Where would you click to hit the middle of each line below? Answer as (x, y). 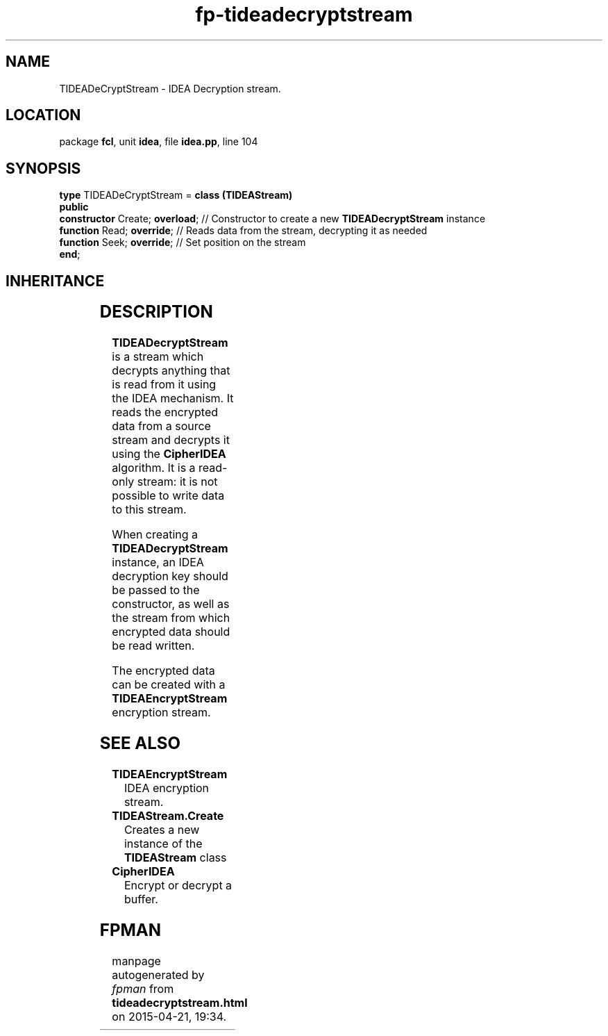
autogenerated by (158, 975)
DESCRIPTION (156, 312)
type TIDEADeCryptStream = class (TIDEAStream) (176, 195)
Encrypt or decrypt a (178, 885)
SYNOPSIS (43, 168)
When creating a (155, 535)
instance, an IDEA (158, 562)
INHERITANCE (55, 281)
